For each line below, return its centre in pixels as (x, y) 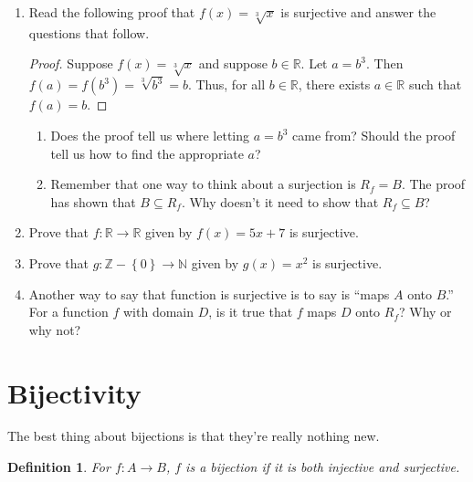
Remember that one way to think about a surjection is (203, 184)
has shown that (93, 201)
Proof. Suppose (71, 63)
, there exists (334, 84)
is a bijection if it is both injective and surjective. (323, 467)
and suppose (233, 63)
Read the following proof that (112, 12)
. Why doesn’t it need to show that (280, 201)
